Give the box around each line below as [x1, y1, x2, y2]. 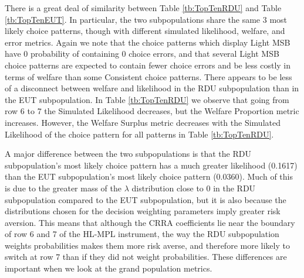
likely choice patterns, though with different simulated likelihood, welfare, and [5, 25, 285, 37]
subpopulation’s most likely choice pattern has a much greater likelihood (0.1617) [5, 159, 298, 171]
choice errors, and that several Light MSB [129, 47, 279, 60]
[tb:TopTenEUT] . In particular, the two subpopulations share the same [5, 13, 261, 25]
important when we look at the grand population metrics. [5, 262, 212, 274]
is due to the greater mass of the [5, 181, 121, 194]
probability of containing [30, 47, 119, 60]
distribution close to [131, 181, 204, 194]
